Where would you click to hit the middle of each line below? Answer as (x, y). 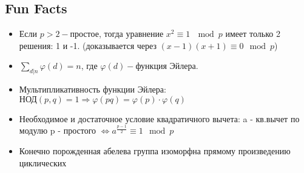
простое (84, 35)
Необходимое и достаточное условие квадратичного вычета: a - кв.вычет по (159, 118)
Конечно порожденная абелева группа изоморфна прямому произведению (155, 151)
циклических (43, 162)
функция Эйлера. (167, 66)
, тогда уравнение (131, 34)
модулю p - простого (58, 130)
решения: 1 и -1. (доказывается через (88, 45)
